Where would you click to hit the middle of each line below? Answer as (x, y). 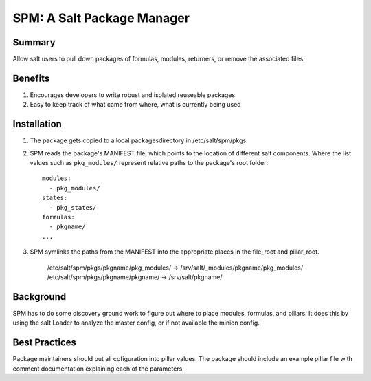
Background (40, 297)
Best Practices (45, 343)
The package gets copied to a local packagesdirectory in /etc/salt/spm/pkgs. (139, 140)
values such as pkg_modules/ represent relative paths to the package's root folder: (149, 163)
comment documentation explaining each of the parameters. (99, 369)
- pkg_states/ (73, 207)
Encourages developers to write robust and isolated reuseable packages (133, 95)
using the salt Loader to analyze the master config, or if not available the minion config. (136, 323)
